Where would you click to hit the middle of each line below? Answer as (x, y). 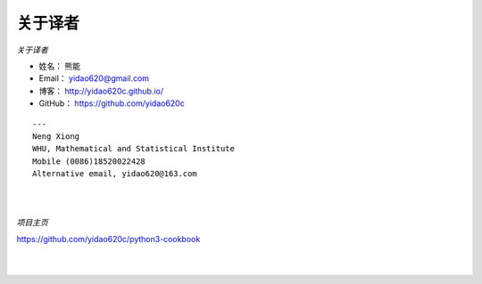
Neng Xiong (56, 136)
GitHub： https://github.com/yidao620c (112, 103)
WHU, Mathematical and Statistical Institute (134, 149)
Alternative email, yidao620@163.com (115, 174)
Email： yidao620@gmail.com (94, 78)
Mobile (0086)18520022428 (89, 161)
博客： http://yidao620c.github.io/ (101, 91)
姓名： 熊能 (59, 66)
